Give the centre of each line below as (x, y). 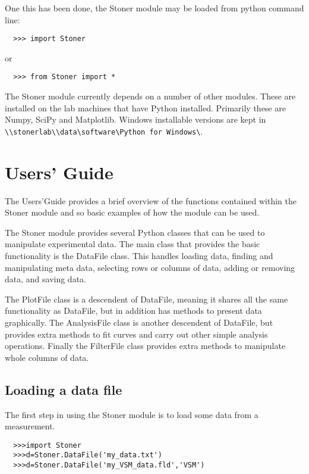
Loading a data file (64, 389)
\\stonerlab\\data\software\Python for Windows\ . (104, 131)
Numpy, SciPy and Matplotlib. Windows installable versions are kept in (135, 119)
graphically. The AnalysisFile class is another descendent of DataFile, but (139, 322)
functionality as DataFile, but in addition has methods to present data (133, 311)
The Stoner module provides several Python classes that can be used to (135, 232)
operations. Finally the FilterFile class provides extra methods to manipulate (145, 346)
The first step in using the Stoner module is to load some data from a (132, 414)
